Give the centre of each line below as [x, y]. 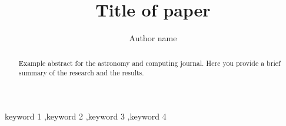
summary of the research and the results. [81, 73]
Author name [153, 38]
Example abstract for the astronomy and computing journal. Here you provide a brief [149, 63]
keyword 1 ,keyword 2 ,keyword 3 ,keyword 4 [86, 116]
